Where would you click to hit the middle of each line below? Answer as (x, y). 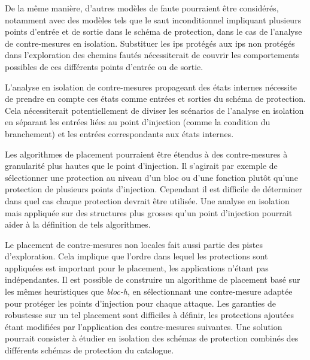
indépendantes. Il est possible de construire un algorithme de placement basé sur (153, 279)
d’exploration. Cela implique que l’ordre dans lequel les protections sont (136, 256)
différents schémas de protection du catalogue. (89, 350)
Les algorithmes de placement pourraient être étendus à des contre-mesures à (146, 154)
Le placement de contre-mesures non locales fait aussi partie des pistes (134, 244)
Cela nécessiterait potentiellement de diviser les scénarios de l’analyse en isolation (154, 110)
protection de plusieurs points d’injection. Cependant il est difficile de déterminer (154, 189)
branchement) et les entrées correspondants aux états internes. (119, 133)
